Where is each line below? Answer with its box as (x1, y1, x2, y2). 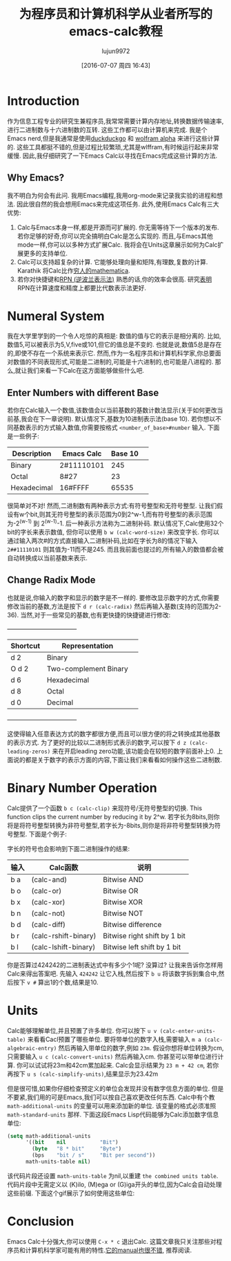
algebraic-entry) (7, 1045, 57, 1052)
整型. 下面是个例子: (12, 830, 68, 838)
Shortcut (10, 641, 41, 651)
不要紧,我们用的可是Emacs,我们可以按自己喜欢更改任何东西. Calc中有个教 (7, 1093, 215, 1101)
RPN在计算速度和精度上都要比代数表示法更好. (17, 283, 147, 292)
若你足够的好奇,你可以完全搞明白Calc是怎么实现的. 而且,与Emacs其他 (17, 232, 214, 240)
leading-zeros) (7, 748, 51, 755)
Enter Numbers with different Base (7, 386, 159, 398)
